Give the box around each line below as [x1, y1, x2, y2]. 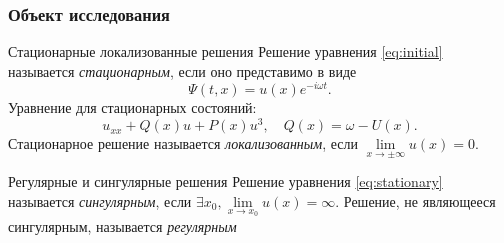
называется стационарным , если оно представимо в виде [8, 60, 357, 81]
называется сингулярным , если [8, 190, 192, 211]
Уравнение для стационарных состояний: [8, 97, 257, 118]
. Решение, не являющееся [335, 190, 496, 211]
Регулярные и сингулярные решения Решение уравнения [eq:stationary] [8, 171, 443, 192]
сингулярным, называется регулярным [8, 215, 237, 236]
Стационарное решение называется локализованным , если [8, 133, 359, 154]
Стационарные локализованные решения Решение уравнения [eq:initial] [8, 41, 443, 62]
